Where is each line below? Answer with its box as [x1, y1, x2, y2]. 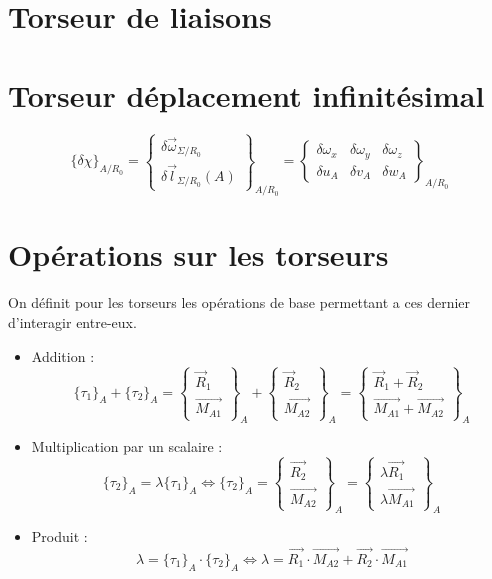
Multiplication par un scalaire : [31, 435, 223, 456]
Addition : [31, 345, 95, 366]
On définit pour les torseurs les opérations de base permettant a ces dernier [8, 292, 471, 313]
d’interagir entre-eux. [8, 311, 137, 332]
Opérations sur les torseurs [8, 234, 389, 275]
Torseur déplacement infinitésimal [8, 74, 485, 115]
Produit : [31, 526, 88, 547]
